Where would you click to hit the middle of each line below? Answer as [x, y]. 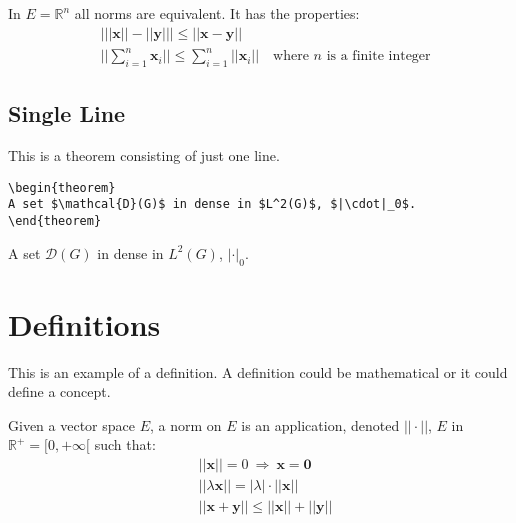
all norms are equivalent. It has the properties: [217, 13]
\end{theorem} [55, 221]
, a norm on [185, 424]
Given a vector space [71, 424]
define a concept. [59, 391]
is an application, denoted [320, 424]
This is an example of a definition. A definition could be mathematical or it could [258, 371]
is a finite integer [378, 56]
